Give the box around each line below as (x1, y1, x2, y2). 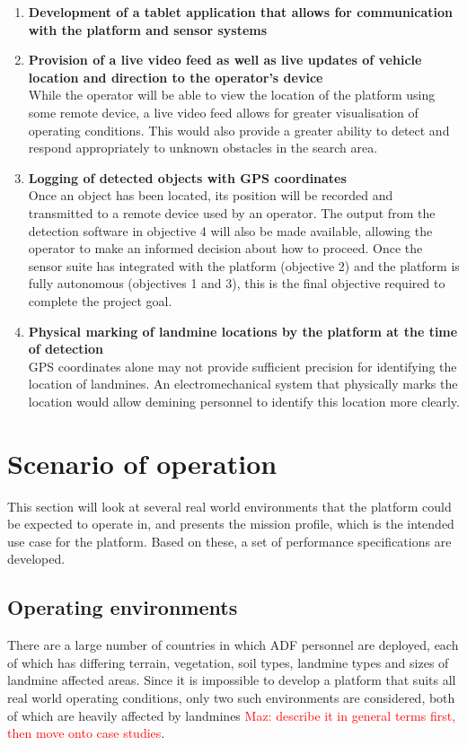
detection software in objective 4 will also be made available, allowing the (28, 221, 433, 240)
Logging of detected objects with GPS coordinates (28, 168, 347, 187)
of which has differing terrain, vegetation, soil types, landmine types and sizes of (7, 653, 449, 671)
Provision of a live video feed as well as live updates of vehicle (28, 50, 422, 69)
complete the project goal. (28, 291, 172, 310)
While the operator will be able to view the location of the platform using (28, 85, 436, 104)
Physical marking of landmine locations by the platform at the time (28, 321, 458, 340)
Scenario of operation (7, 444, 278, 481)
